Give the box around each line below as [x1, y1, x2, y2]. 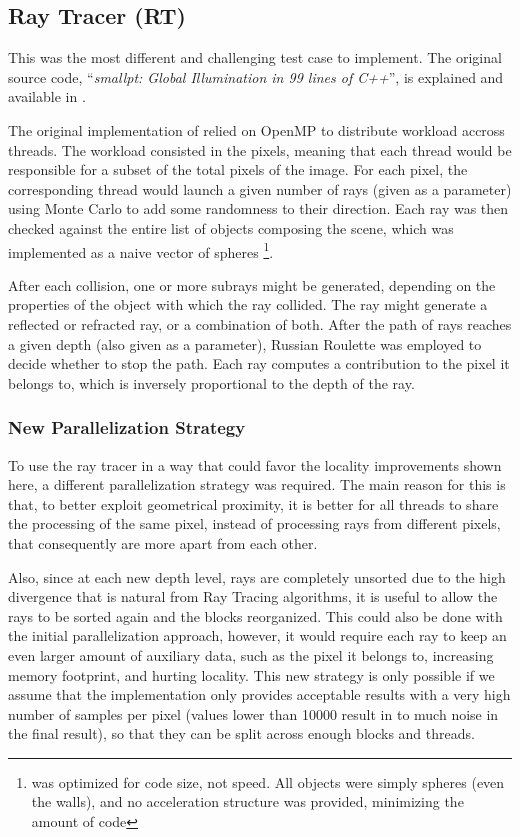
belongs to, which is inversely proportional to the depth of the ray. [8, 372, 415, 393]
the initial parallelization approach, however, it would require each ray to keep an [8, 625, 507, 646]
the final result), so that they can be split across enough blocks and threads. [8, 723, 475, 744]
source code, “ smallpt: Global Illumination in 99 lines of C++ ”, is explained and [8, 66, 504, 87]
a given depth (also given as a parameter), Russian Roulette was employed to [8, 333, 482, 354]
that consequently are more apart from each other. [8, 532, 318, 553]
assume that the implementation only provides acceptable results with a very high [8, 684, 511, 705]
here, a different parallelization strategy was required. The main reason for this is [8, 474, 506, 495]
